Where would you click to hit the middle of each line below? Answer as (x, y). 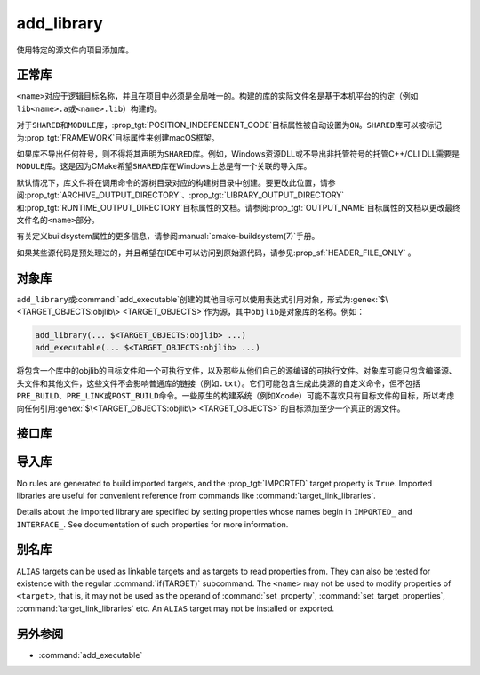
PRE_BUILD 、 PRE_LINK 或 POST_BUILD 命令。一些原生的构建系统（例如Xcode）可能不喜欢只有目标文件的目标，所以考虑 (236, 396)
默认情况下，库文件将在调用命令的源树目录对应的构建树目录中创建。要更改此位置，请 (172, 182)
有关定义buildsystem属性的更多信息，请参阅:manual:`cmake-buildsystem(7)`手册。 (168, 237)
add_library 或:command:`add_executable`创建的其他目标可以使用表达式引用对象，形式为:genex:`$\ (202, 299)
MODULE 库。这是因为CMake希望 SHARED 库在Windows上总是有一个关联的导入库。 (164, 166)
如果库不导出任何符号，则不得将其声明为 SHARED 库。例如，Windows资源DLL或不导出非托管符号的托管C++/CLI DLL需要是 (238, 154)
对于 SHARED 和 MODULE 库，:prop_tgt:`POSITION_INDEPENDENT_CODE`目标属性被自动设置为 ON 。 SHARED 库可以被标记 (229, 125)
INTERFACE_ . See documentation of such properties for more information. (152, 524)
